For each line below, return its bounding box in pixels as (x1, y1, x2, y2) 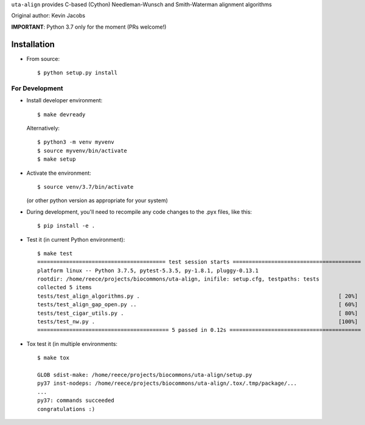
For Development (11, 84, 63, 93)
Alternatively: (26, 125, 60, 132)
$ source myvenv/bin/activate (37, 147, 128, 154)
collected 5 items (37, 284, 92, 291)
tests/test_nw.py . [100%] (37, 318, 358, 325)
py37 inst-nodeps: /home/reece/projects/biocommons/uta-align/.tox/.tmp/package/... (37, 380, 297, 387)
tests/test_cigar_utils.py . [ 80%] (37, 309, 358, 317)
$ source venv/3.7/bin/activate (37, 183, 134, 190)
